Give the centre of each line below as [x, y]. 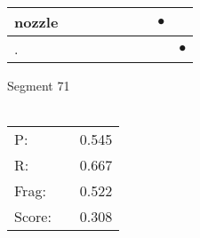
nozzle [36, 22]
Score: [33, 217]
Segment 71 [39, 85]
